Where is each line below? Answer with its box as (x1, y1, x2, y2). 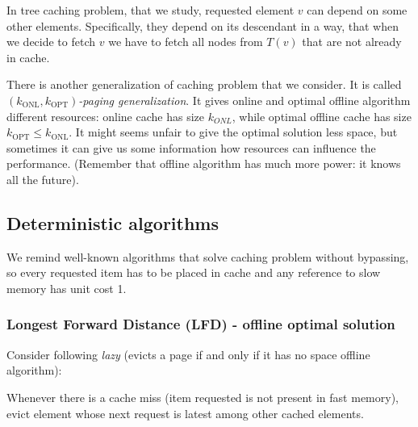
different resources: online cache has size (6, 107, 204, 124)
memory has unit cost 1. (6, 279, 127, 296)
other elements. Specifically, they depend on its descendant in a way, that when (6, 17, 399, 34)
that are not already (302, 33, 402, 50)
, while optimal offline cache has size (232, 107, 412, 124)
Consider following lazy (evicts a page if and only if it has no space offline (6, 345, 370, 362)
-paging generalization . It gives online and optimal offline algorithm (78, 91, 411, 108)
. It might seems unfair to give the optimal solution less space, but (69, 123, 398, 140)
